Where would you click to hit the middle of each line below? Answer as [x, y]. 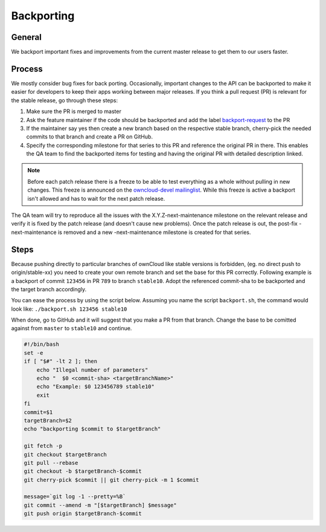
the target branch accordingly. [49, 289]
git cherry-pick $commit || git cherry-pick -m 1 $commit [111, 480]
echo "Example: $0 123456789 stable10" [96, 387]
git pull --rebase [51, 463]
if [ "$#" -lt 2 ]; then [61, 362]
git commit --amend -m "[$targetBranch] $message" [101, 505]
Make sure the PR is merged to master [74, 111]
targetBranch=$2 [48, 420]
